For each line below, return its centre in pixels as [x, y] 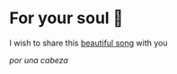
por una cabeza [39, 60]
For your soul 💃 [66, 18]
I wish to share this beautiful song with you [88, 43]
